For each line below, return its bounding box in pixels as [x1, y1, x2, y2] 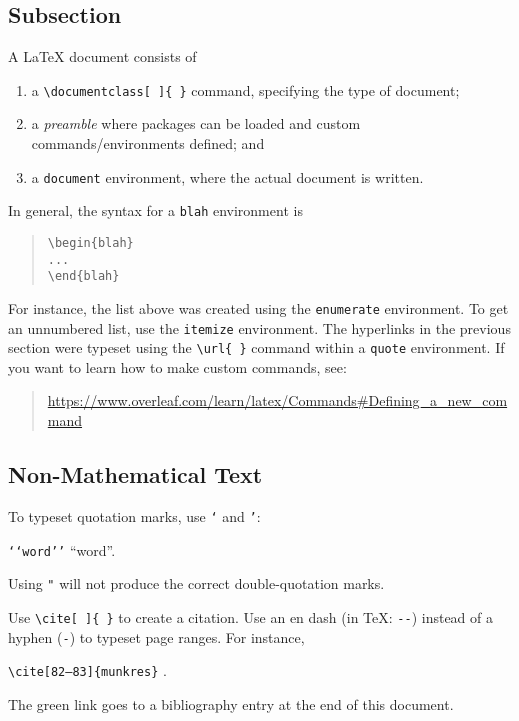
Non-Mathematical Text [8, 459, 263, 490]
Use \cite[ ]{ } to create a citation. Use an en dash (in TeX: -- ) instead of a [8, 606, 493, 627]
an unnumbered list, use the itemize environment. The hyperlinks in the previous [8, 317, 511, 338]
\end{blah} [47, 269, 120, 284]
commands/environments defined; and [31, 133, 265, 154]
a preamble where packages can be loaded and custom [31, 113, 361, 134]
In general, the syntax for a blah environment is [8, 200, 303, 221]
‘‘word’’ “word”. [8, 539, 116, 560]
